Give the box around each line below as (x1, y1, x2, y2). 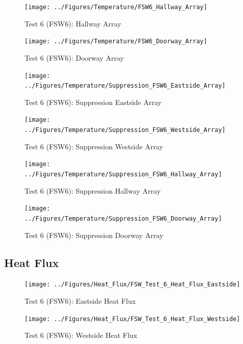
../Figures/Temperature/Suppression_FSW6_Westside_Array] (25, 126, 226, 134)
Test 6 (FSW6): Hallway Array (25, 18, 121, 29)
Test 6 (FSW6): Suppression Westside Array (25, 141, 163, 151)
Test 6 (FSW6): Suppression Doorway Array (25, 229, 163, 240)
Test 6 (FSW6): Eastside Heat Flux (25, 295, 136, 306)
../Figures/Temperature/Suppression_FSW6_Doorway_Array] (25, 215, 222, 222)
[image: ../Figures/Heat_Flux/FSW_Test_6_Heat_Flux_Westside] (25, 315, 240, 323)
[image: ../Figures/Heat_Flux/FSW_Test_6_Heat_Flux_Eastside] (25, 281, 240, 288)
